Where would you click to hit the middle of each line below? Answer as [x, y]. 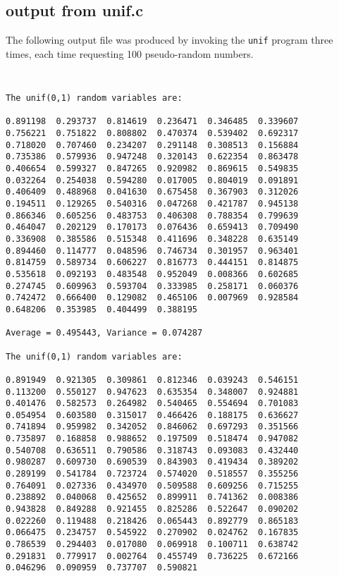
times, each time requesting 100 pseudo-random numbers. [130, 53]
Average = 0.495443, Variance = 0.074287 [104, 333]
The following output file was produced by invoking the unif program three [169, 40]
